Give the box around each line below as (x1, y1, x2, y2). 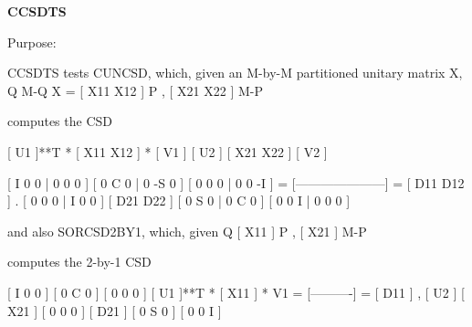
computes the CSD (7, 111, 112, 131)
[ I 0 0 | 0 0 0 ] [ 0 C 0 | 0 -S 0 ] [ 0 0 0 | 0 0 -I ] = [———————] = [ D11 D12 (7, 173, 465, 192)
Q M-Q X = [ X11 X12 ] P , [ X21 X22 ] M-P (7, 80, 263, 100)
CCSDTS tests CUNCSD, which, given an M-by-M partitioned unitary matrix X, (7, 63, 463, 82)
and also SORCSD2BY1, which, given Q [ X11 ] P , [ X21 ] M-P (7, 221, 367, 240)
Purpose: (7, 32, 57, 51)
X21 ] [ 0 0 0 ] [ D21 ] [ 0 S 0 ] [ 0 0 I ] (7, 301, 222, 320)
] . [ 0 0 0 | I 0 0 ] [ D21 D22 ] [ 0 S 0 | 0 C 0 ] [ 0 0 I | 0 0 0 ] (7, 191, 351, 210)
